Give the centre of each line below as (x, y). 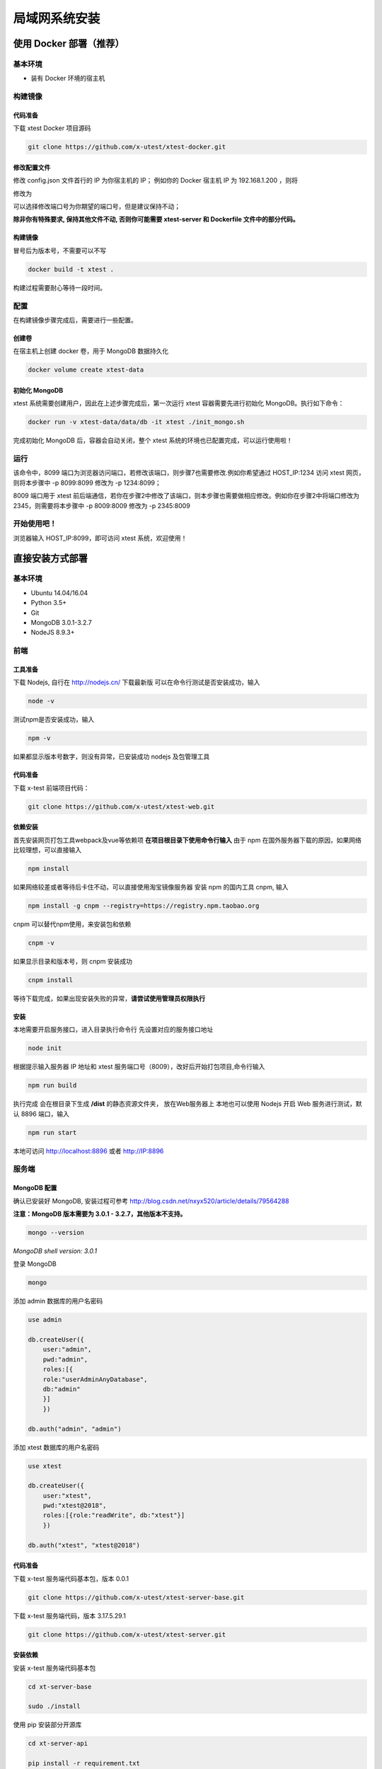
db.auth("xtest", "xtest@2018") (84, 1545)
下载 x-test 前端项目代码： (51, 788)
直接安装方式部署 (50, 558)
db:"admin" (62, 1389)
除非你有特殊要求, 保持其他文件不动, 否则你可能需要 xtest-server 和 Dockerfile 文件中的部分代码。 (156, 219)
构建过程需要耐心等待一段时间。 (59, 287)
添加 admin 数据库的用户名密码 (58, 1301)
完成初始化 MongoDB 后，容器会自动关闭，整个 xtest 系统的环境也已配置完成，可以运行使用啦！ (153, 440)
